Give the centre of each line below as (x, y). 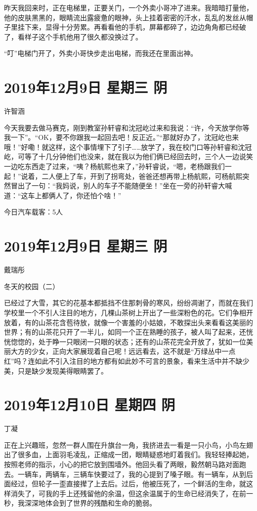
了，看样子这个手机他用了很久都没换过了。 (73, 36)
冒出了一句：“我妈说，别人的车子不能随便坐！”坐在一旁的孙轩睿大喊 (121, 186)
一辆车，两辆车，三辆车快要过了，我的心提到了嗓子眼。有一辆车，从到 (132, 474)
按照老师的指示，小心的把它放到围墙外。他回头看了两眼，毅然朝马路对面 (122, 464)
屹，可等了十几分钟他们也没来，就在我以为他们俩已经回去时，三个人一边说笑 (128, 156)
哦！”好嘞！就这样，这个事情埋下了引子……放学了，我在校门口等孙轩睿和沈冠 (128, 147)
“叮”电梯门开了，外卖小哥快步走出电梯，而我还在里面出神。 (101, 53)
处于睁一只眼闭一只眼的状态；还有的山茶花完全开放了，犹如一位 (142, 341)
